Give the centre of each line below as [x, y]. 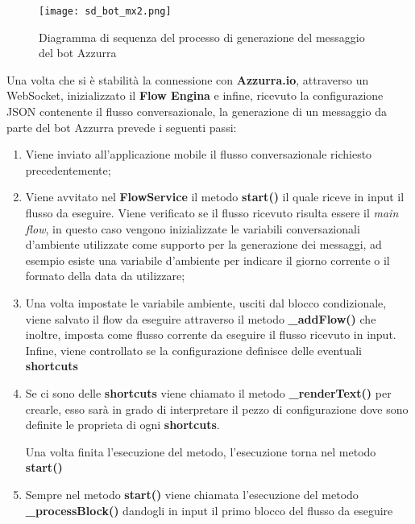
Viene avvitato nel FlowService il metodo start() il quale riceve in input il [215, 197]
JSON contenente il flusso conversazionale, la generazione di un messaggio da [197, 111]
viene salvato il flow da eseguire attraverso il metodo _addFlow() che [201, 318]
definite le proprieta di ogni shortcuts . [122, 425]
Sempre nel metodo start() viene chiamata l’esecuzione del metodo [192, 494]
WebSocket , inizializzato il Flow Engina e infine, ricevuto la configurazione [195, 95]
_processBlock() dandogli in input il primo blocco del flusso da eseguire [209, 510]
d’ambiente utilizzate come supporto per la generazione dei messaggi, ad [203, 244]
